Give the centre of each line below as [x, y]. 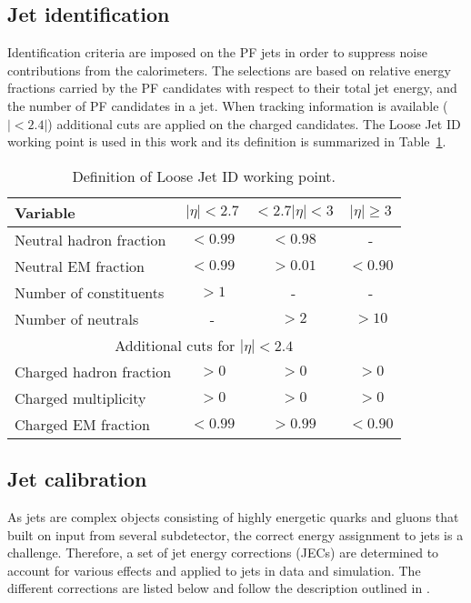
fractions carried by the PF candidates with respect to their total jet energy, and [232, 88]
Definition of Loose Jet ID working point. [204, 176]
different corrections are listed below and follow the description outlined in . [219, 588]
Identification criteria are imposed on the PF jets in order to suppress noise [217, 52]
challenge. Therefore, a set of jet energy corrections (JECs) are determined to [223, 553]
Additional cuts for [175, 345]
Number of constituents [90, 292]
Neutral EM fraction [80, 266]
